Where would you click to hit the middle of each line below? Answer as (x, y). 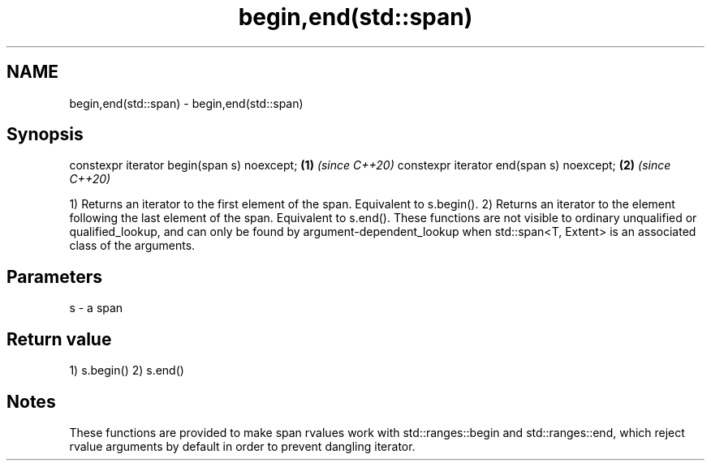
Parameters (54, 276)
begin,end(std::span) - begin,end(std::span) (186, 103)
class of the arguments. (132, 246)
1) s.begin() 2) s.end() (127, 371)
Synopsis (45, 135)
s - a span (96, 308)
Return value (59, 339)
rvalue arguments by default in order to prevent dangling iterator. (242, 446)
